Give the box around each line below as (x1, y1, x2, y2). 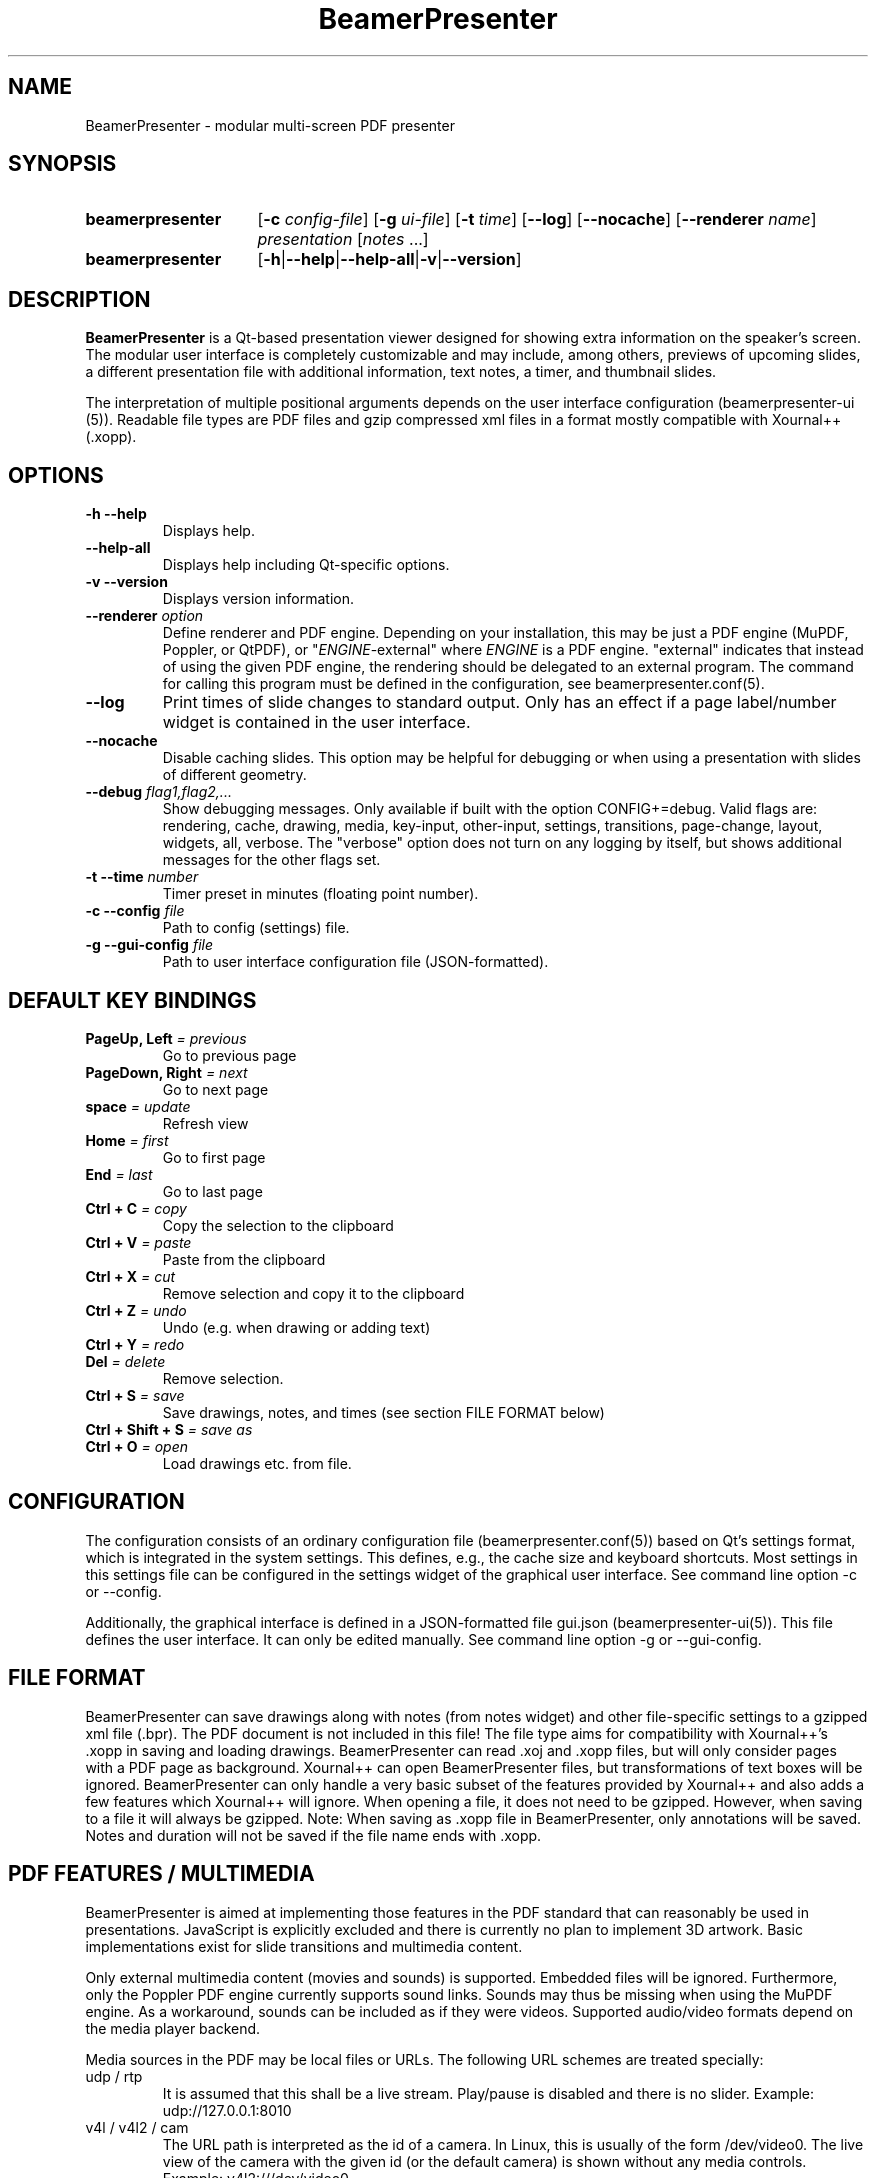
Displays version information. (162, 590, 355, 608)
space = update (85, 1097, 191, 1115)
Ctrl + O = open (85, 1437, 188, 1455)
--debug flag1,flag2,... (85, 783, 232, 801)
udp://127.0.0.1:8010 (162, 2101, 292, 2119)
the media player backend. (85, 2019, 261, 2037)
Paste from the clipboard (162, 1250, 326, 1268)
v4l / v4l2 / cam (85, 2118, 189, 2136)
